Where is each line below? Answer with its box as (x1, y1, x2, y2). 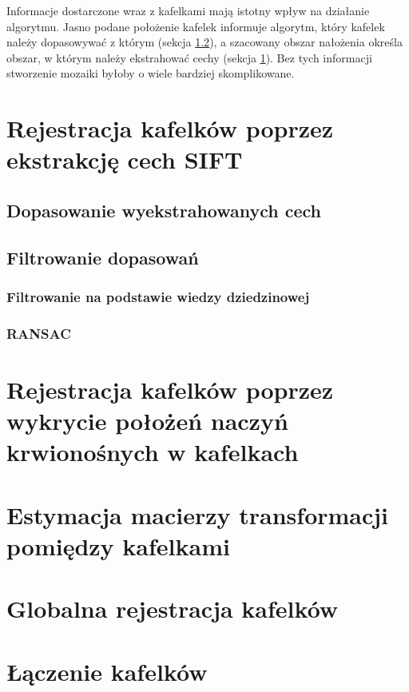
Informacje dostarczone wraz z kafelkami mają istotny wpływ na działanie (6, 2, 370, 18)
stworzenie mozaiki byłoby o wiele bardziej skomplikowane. (6, 65, 295, 82)
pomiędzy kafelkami (6, 529, 230, 562)
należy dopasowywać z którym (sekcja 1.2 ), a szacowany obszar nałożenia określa (6, 34, 403, 50)
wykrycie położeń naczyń (6, 404, 288, 437)
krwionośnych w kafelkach (6, 435, 299, 468)
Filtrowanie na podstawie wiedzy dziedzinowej (6, 287, 310, 307)
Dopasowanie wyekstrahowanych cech (6, 197, 322, 222)
